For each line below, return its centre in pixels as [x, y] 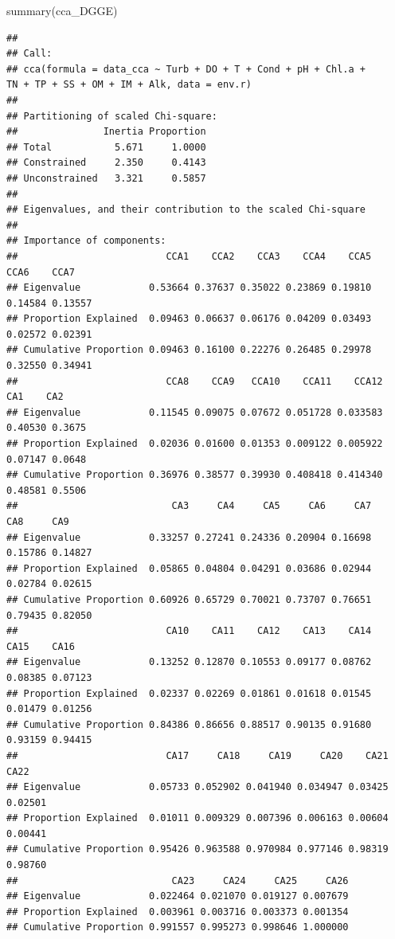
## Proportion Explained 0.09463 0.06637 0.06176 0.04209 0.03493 [189, 319]
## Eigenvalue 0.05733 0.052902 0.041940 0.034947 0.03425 [197, 787]
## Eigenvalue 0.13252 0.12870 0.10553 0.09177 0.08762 [189, 662]
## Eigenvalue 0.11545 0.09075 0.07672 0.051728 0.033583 [195, 412]
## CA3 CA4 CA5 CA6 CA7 [189, 506]
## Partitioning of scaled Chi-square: [112, 116]
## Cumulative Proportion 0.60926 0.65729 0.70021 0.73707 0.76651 [189, 599]
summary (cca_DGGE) [62, 10]
